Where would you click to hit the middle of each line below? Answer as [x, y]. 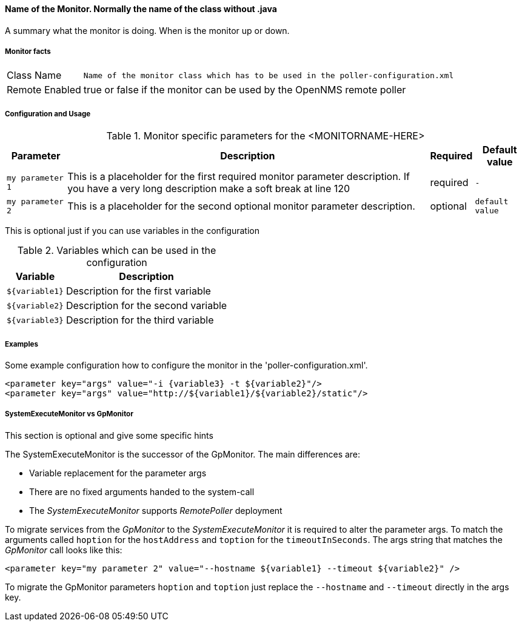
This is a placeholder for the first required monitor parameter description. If [239, 177]
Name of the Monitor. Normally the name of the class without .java [141, 9]
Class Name [34, 75]
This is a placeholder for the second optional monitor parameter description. [241, 206]
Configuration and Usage [48, 114]
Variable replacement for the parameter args [118, 473]
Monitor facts [28, 52]
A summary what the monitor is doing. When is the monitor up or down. [147, 30]
